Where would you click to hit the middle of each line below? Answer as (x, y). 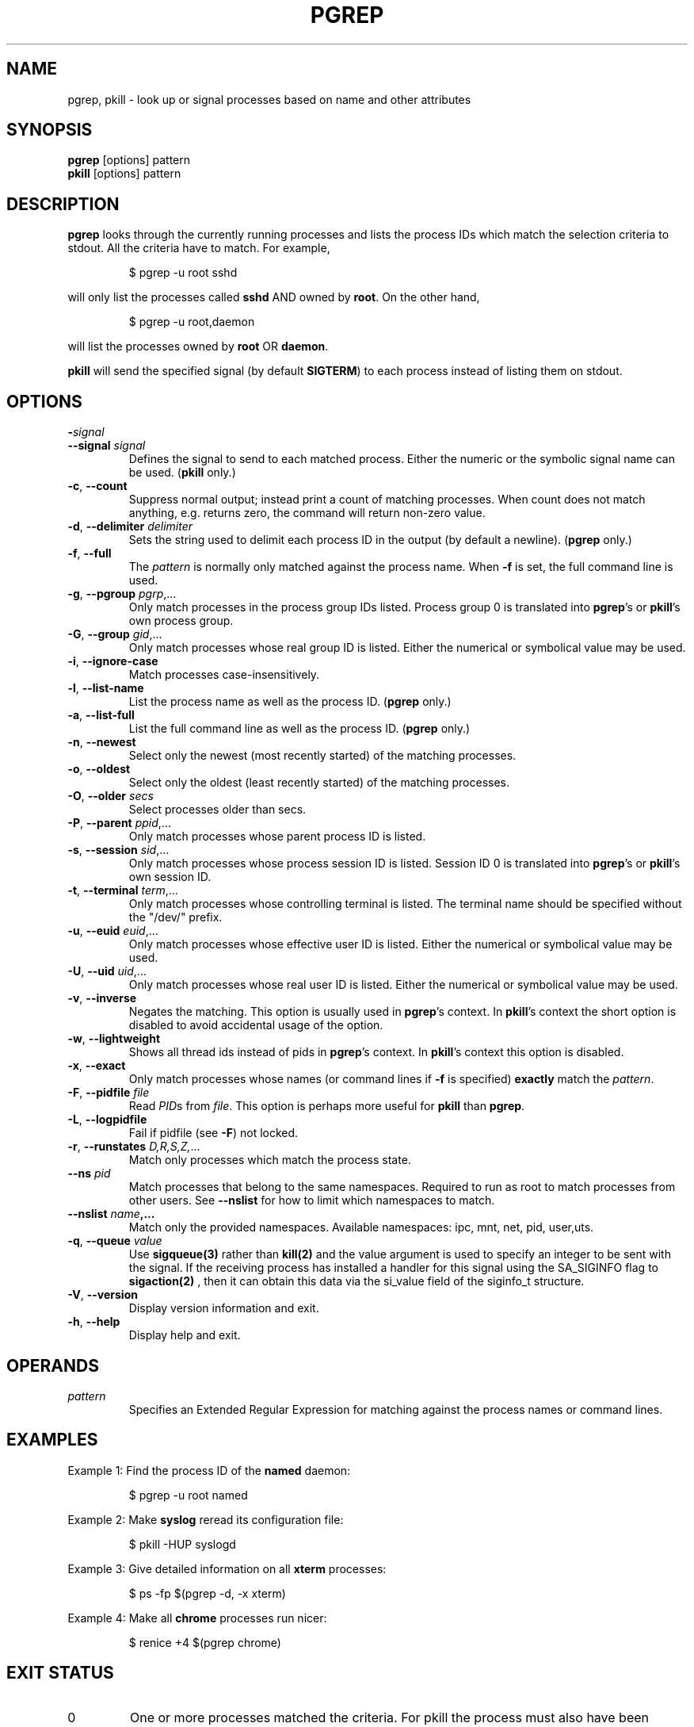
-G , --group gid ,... (115, 634)
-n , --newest (102, 742)
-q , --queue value (115, 1241)
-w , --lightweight (114, 1039)
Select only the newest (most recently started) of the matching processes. (322, 756)
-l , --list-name (106, 688)
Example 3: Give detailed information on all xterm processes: (227, 1568)
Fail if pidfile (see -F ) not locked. (214, 1133)
